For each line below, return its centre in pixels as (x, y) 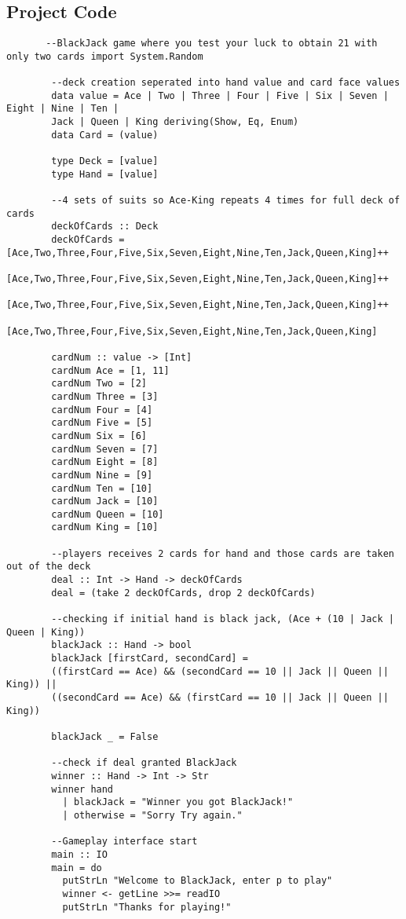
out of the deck (49, 567)
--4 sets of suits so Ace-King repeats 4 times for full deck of (226, 201)
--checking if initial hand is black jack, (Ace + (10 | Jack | (223, 619)
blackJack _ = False (105, 736)
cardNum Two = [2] (99, 384)
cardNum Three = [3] (105, 396)
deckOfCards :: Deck (105, 227)
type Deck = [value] (105, 161)
